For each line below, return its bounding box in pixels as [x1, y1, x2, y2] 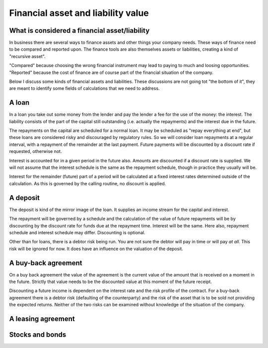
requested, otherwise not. [9, 148, 62, 154]
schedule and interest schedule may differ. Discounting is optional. [9, 229, 146, 235]
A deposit [9, 194, 40, 202]
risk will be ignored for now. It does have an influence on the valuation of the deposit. [9, 246, 184, 252]
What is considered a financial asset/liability [9, 26, 150, 35]
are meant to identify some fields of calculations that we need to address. [9, 85, 160, 91]
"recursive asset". [9, 53, 46, 59]
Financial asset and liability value [9, 7, 149, 18]
